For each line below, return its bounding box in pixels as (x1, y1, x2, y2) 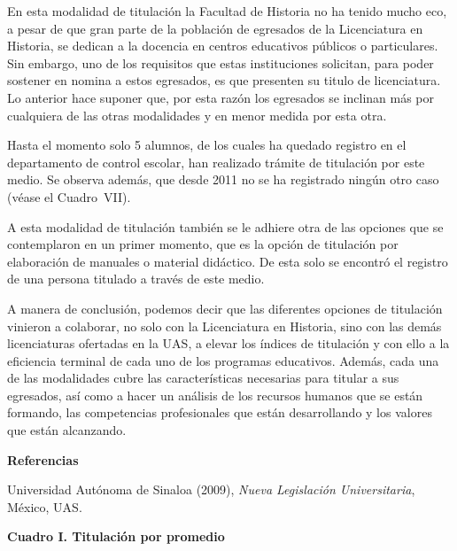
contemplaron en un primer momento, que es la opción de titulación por (7, 235, 399, 253)
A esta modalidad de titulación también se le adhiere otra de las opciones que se (7, 217, 444, 236)
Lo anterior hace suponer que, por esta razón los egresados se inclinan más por (7, 88, 435, 106)
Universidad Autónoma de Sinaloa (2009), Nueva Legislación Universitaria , (7, 480, 415, 499)
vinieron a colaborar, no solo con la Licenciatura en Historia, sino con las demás (7, 316, 442, 335)
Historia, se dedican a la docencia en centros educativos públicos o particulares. (7, 36, 438, 55)
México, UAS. (7, 497, 82, 516)
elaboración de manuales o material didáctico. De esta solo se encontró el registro (7, 252, 448, 270)
